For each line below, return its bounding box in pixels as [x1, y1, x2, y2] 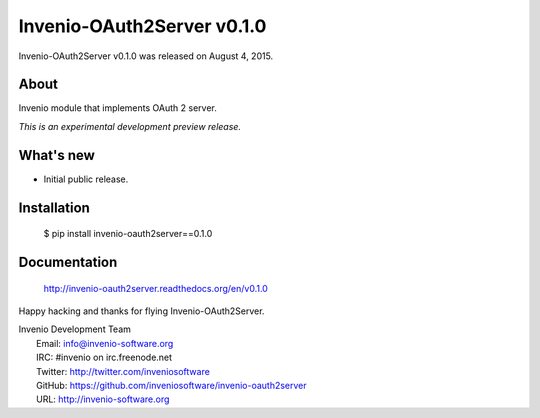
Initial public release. [43, 173, 129, 185]
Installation [18, 199, 90, 216]
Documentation [18, 253, 118, 270]
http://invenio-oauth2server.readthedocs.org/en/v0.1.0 [43, 282, 269, 294]
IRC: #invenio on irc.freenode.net [36, 351, 173, 364]
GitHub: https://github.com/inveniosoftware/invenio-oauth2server [36, 379, 307, 391]
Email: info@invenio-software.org [36, 337, 174, 349]
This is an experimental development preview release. [18, 120, 242, 132]
